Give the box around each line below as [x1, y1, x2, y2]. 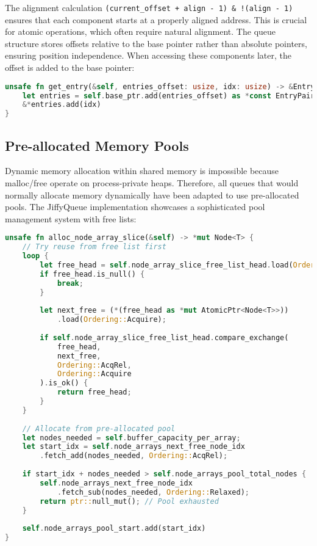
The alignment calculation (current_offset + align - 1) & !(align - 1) [5, 1, 293, 13]
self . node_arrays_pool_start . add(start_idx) [22, 524, 206, 533]
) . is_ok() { [40, 379, 88, 388]
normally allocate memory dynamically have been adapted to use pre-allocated [5, 188, 299, 201]
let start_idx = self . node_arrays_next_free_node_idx [22, 442, 245, 451]
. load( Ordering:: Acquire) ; [57, 315, 166, 324]
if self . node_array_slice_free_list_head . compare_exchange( [40, 333, 289, 342]
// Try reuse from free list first [22, 242, 166, 252]
